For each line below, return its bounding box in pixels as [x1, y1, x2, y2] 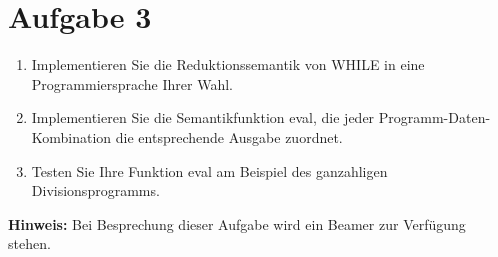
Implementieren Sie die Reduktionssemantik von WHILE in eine [31, 54, 425, 75]
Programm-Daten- [378, 107, 491, 128]
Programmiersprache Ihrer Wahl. [31, 73, 233, 94]
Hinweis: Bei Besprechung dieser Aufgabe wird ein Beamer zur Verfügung [8, 213, 466, 234]
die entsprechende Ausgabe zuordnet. [115, 126, 343, 147]
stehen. [8, 233, 51, 254]
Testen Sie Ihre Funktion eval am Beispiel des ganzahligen [31, 160, 388, 181]
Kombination [31, 126, 112, 147]
